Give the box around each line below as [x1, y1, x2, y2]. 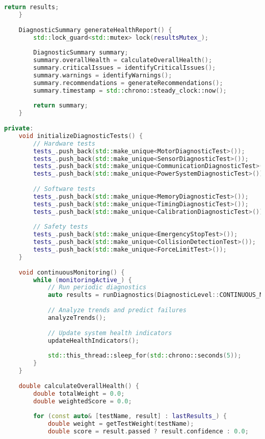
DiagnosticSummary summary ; [33, 49, 128, 57]
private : [4, 125, 34, 132]
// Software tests [33, 185, 95, 193]
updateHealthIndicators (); [47, 337, 139, 344]
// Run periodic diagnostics [47, 284, 147, 291]
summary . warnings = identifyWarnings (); [33, 71, 172, 79]
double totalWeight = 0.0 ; [33, 390, 125, 397]
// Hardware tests [33, 140, 95, 147]
